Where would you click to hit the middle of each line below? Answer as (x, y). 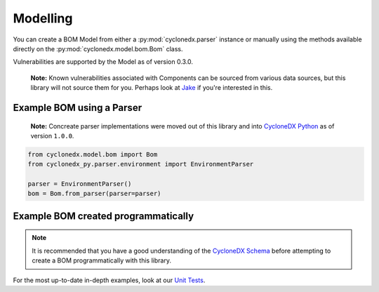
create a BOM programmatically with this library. (102, 260)
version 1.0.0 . (52, 135)
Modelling (43, 18)
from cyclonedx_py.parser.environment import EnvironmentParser (141, 164)
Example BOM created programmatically (104, 216)
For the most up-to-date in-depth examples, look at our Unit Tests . (109, 280)
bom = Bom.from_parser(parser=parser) (94, 194)
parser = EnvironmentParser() (80, 184)
